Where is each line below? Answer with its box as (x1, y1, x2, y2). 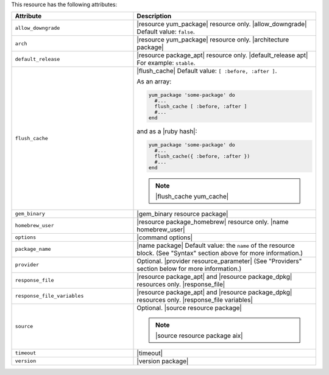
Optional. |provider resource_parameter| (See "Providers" (136, 256, 302, 265)
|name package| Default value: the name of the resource (136, 241, 295, 250)
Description (136, 12, 172, 21)
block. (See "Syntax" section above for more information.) (136, 248, 303, 257)
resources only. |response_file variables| (136, 295, 253, 304)
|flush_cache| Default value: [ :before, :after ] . (136, 67, 277, 75)
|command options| (136, 233, 193, 242)
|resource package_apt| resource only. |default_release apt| (136, 51, 308, 60)
